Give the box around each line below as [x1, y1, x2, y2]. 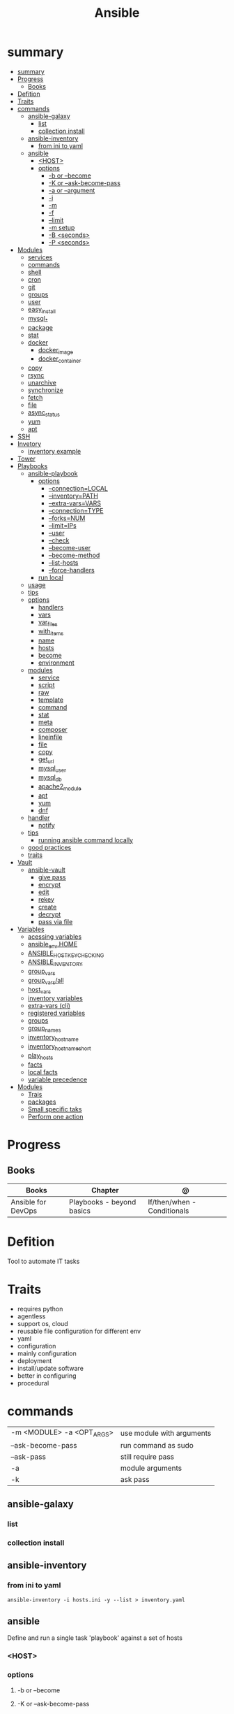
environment [38, 658, 75, 667]
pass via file [38, 917, 73, 926]
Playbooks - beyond [69, 1197, 136, 1207]
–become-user [48, 543, 91, 552]
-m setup [48, 223, 75, 231]
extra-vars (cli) [27, 1002, 71, 1010]
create [38, 902, 57, 911]
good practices [27, 843, 72, 851]
